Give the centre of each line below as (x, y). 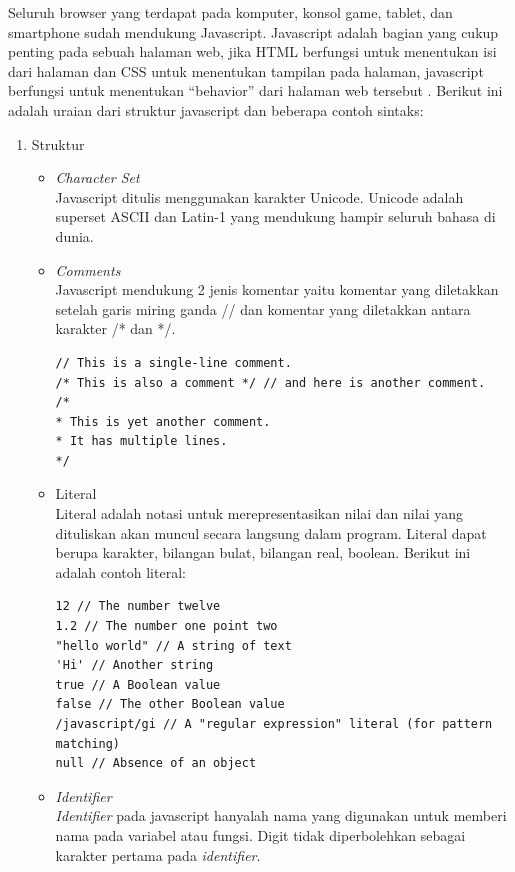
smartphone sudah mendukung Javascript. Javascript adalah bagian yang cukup (253, 31)
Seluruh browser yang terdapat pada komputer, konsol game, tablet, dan (230, 12)
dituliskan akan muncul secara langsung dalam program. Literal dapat (271, 532)
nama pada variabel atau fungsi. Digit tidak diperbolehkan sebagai (260, 834)
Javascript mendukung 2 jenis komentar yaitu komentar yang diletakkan (277, 289)
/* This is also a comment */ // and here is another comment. (270, 382)
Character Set (97, 177)
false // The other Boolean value (170, 704)
